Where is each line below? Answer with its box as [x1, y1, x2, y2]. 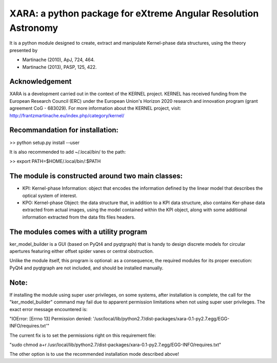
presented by [9, 47, 38, 53]
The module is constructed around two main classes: [9, 172, 183, 180]
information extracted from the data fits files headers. [22, 214, 135, 220]
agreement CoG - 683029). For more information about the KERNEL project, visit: [9, 105, 182, 112]
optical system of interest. [22, 192, 77, 198]
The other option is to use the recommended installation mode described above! [9, 351, 180, 357]
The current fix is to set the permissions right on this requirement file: [9, 332, 156, 338]
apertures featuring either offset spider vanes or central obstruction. [9, 248, 154, 255]
